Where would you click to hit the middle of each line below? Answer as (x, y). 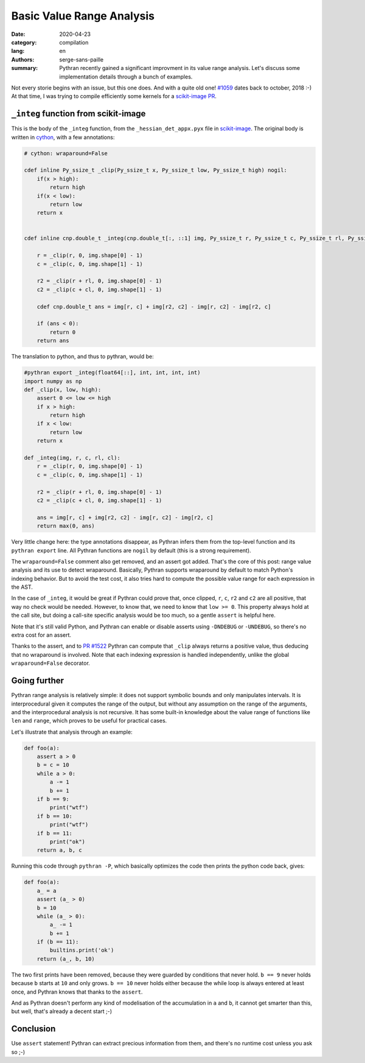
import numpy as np (53, 381)
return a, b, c (59, 850)
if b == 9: (53, 799)
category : (24, 42)
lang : (18, 51)
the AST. (22, 587)
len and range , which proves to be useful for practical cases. (89, 721)
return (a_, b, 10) (66, 959)
